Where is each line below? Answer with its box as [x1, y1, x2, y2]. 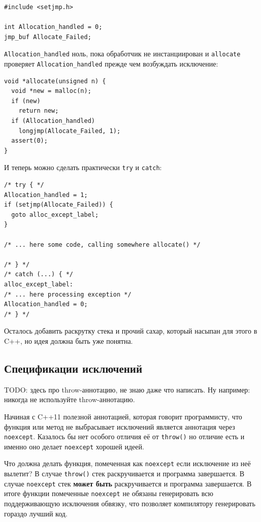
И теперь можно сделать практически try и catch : [4, 162, 162, 173]
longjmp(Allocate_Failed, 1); [18, 127, 121, 135]
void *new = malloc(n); [11, 87, 91, 95]
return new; [18, 107, 59, 115]
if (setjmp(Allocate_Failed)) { [4, 201, 113, 209]
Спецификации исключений [4, 360, 143, 376]
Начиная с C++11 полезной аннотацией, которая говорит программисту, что [4, 411, 242, 421]
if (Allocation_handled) [11, 117, 95, 125]
